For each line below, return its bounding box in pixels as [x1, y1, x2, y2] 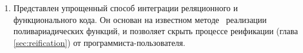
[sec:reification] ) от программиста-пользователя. [13, 36, 185, 48]
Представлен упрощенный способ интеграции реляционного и [13, 2, 238, 14]
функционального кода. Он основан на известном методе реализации [13, 13, 267, 25]
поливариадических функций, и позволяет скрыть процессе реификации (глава [13, 25, 298, 37]
